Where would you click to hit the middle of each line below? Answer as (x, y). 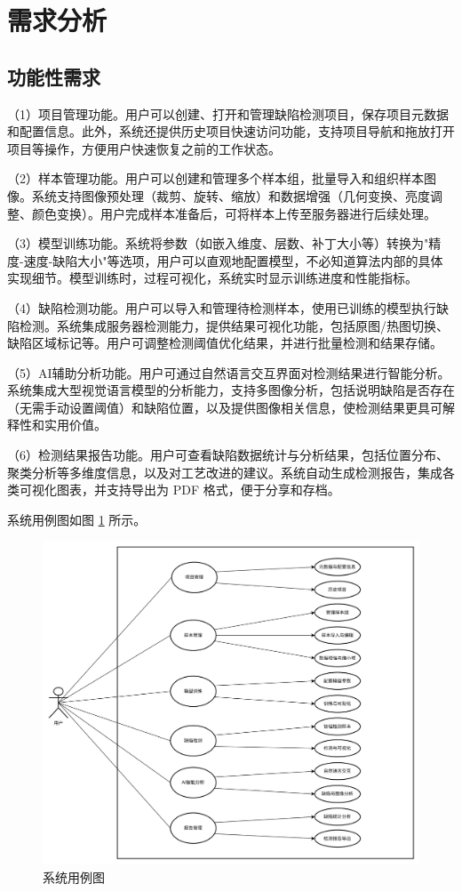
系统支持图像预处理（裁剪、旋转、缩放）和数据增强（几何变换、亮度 (231, 195)
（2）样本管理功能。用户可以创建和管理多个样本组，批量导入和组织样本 (215, 178)
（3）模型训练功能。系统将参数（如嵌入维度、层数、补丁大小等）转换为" (218, 243)
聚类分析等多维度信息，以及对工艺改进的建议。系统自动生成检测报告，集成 (225, 472)
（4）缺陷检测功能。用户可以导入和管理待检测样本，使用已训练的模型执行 (222, 307)
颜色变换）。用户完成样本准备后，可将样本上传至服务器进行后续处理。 (234, 213)
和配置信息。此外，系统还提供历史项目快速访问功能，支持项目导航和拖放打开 (231, 131)
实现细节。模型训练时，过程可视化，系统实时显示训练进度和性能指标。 (212, 278)
